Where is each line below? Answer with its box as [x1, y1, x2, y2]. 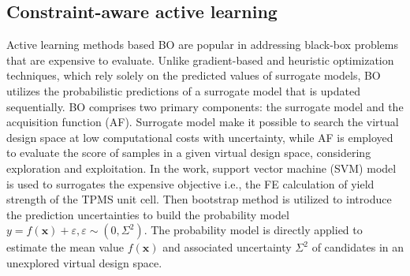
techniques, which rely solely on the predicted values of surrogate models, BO [6, 67, 381, 84]
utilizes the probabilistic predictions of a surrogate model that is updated [6, 82, 360, 99]
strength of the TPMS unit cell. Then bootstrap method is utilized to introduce [6, 191, 392, 207]
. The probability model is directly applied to [143, 222, 363, 238]
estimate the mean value [6, 239, 124, 255]
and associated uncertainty [162, 239, 292, 255]
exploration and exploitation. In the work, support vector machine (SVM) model [6, 159, 397, 176]
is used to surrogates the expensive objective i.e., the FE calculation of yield [6, 175, 375, 192]
